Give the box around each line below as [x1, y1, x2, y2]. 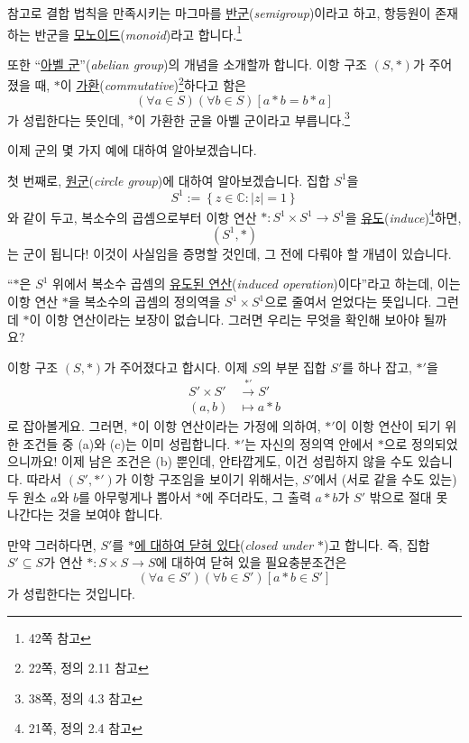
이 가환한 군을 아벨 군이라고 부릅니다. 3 [133, 107, 350, 129]
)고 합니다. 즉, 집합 [324, 535, 430, 554]
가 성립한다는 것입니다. [7, 584, 136, 603]
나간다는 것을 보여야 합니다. [7, 505, 163, 524]
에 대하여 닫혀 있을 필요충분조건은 [155, 553, 347, 572]
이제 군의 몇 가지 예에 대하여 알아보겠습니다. [7, 140, 257, 159]
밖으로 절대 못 [369, 487, 448, 506]
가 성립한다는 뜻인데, [7, 110, 124, 129]
